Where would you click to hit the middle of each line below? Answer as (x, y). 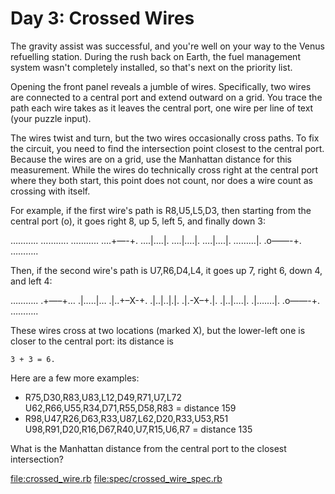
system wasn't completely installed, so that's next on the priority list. (151, 67)
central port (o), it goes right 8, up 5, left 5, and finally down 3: (138, 221)
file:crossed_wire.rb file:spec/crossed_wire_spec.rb (116, 478)
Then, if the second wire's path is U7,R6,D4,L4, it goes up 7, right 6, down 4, (166, 270)
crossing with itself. (50, 191)
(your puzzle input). (51, 118)
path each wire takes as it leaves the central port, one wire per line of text (162, 108)
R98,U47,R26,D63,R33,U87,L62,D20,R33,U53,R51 (126, 418)
